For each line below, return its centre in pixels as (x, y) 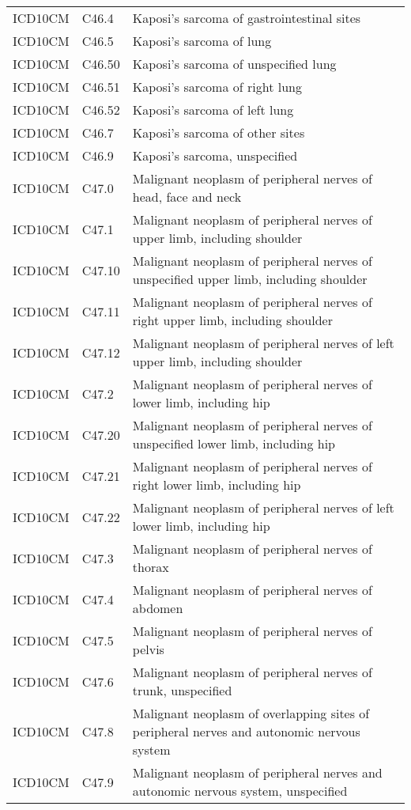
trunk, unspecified (182, 690)
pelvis (148, 649)
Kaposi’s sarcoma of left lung (213, 110)
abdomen (158, 608)
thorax (151, 567)
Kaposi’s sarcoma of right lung (217, 87)
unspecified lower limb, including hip (234, 443)
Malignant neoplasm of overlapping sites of (251, 713)
